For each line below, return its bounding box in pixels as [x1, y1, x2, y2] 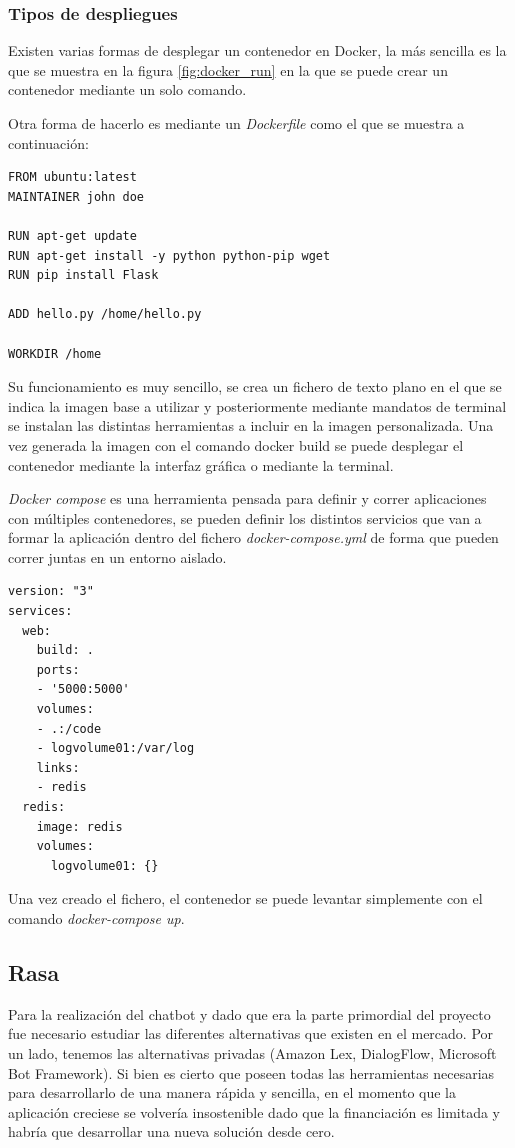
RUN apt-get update [8, 228, 137, 243]
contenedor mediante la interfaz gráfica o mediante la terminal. [8, 454, 394, 475]
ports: [36, 662, 80, 677]
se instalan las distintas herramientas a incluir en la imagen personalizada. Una [8, 415, 494, 436]
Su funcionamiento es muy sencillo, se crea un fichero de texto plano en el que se [8, 376, 502, 397]
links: [36, 760, 80, 775]
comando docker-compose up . [8, 907, 185, 928]
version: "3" [8, 584, 94, 599]
